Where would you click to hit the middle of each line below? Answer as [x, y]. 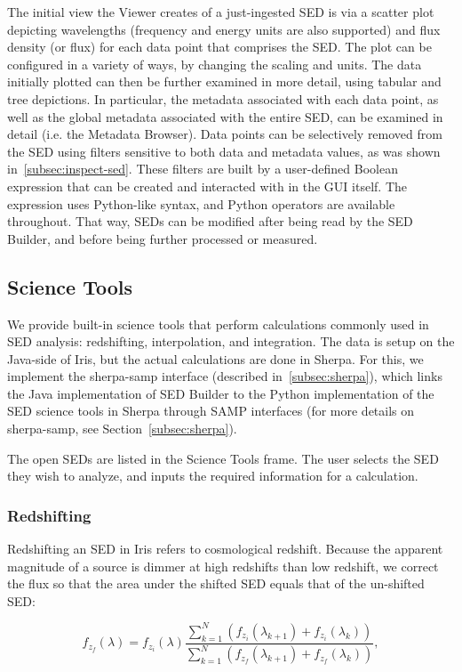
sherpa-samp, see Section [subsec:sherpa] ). [122, 429]
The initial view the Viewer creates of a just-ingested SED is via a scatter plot [221, 12]
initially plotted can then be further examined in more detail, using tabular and [224, 81]
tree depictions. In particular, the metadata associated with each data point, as [223, 98]
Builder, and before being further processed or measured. [163, 238]
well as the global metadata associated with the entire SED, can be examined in [225, 116]
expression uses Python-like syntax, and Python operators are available [201, 203]
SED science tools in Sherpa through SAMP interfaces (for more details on [211, 411]
